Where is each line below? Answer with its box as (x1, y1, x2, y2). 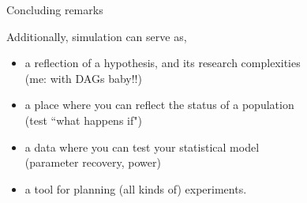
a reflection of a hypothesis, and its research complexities (24, 55, 301, 71)
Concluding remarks (6, 2, 103, 17)
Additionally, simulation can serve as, (6, 28, 187, 44)
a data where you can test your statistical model (24, 138, 260, 155)
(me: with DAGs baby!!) (24, 70, 142, 86)
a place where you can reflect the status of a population (24, 96, 294, 113)
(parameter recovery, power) (24, 154, 161, 171)
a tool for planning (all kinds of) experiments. (24, 180, 247, 197)
